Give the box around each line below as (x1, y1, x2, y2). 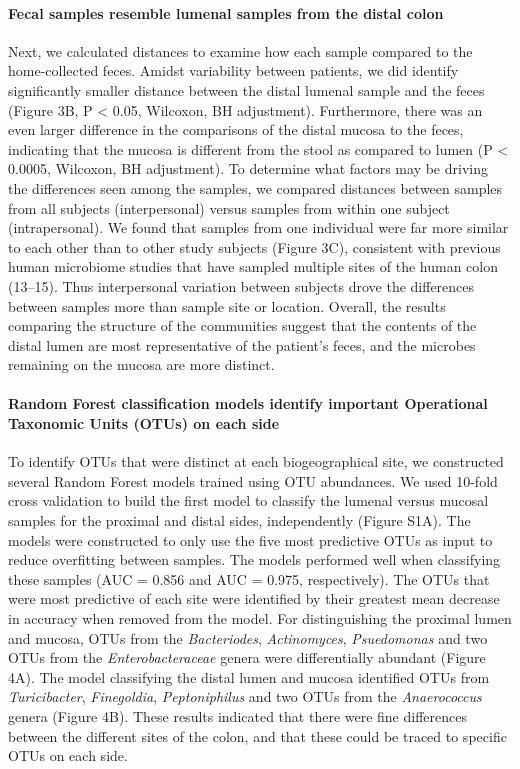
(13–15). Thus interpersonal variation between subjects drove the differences (8, 275, 475, 296)
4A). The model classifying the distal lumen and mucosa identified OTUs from (8, 666, 490, 687)
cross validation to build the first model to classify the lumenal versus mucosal (8, 490, 489, 511)
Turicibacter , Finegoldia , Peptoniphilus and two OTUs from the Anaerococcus (8, 686, 482, 707)
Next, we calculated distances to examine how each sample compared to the (8, 40, 473, 61)
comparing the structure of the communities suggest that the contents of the (8, 315, 477, 336)
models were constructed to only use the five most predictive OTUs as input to (8, 529, 493, 550)
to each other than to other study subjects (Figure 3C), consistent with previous (8, 236, 501, 257)
